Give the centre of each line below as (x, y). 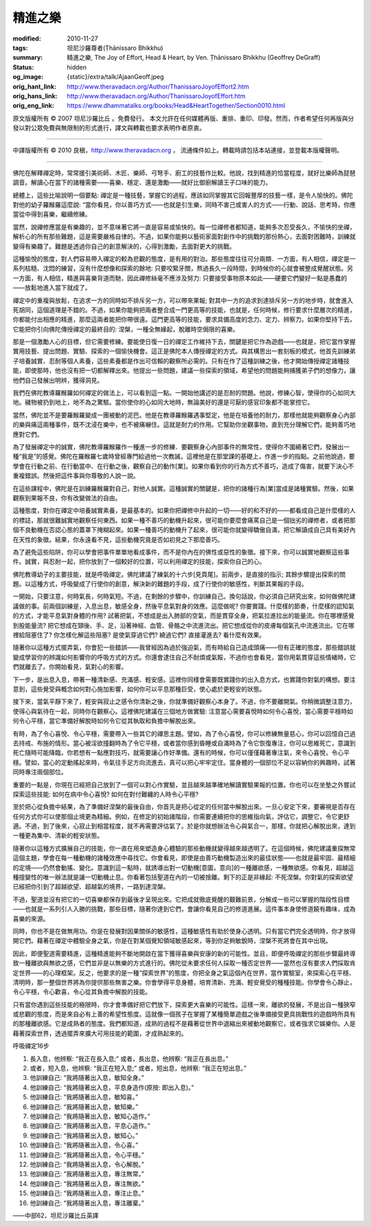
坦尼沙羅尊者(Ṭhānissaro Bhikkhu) (115, 47)
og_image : (28, 77)
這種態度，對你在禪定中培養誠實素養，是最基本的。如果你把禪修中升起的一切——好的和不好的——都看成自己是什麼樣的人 (184, 510)
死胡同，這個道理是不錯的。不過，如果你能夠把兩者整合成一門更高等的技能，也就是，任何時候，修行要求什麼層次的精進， (184, 310)
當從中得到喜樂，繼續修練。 (52, 214)
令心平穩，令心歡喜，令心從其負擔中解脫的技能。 (82, 992)
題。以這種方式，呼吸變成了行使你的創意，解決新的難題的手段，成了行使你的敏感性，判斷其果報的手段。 (160, 584)
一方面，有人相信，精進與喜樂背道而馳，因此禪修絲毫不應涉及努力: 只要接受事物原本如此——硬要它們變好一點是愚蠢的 (180, 278)
